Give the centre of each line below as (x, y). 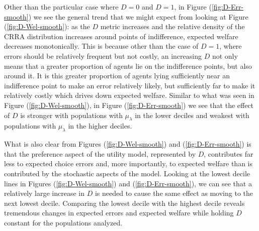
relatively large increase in (45, 193)
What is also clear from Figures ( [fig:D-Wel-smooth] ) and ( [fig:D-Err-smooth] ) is (128, 144)
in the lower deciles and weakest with (192, 115)
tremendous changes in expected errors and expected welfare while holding (119, 213)
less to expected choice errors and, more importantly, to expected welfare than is (128, 163)
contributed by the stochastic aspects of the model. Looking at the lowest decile (127, 173)
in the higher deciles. (100, 126)
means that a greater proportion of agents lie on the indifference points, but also (128, 66)
